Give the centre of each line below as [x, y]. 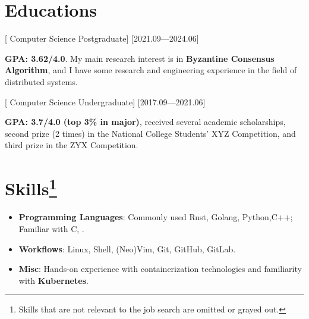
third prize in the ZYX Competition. [72, 145]
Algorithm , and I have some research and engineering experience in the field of [151, 70]
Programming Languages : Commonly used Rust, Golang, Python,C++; [156, 217]
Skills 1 [31, 187]
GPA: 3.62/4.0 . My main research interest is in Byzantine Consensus [140, 58]
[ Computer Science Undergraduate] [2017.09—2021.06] [105, 101]
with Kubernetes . [53, 280]
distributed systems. [41, 81]
